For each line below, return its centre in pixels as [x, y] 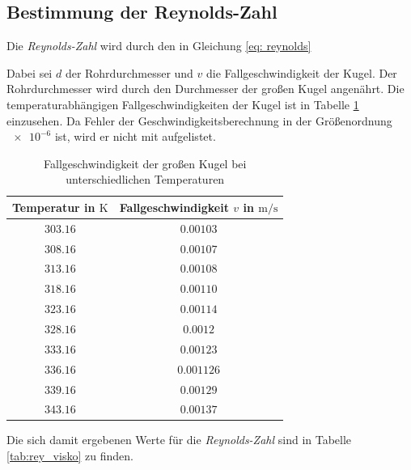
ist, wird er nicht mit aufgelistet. [135, 136]
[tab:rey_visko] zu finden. [70, 456]
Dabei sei [30, 72]
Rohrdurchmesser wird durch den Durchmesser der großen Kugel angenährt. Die [205, 89]
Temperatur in [54, 207]
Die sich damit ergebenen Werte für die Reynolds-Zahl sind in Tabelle [179, 440]
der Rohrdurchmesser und [129, 72]
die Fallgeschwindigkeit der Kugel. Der [302, 72]
